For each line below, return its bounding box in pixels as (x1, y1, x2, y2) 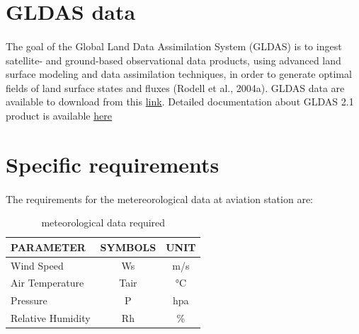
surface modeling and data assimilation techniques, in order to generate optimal (6, 67, 352, 81)
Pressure (11, 293, 47, 308)
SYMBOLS (100, 239, 156, 254)
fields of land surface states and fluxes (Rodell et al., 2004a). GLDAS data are (6, 80, 345, 95)
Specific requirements (6, 149, 220, 178)
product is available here (6, 108, 112, 122)
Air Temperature (11, 275, 84, 290)
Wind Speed (11, 258, 64, 272)
